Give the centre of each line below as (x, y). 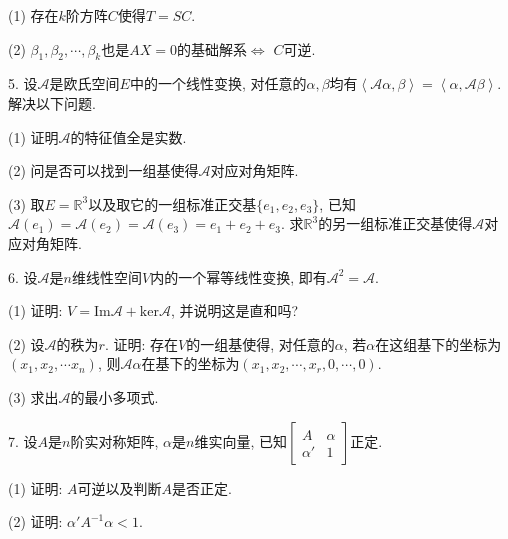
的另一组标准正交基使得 (395, 223)
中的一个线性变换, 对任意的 (218, 83)
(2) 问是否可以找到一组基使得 (103, 170)
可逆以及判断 (119, 487)
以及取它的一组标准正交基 (172, 203)
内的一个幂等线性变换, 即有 (238, 276)
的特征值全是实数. (128, 136)
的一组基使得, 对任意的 (260, 343)
